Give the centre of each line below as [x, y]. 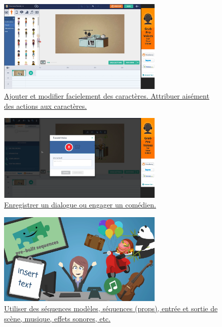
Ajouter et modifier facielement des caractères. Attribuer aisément [107, 96]
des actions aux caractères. [46, 106]
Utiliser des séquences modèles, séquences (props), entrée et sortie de [111, 308]
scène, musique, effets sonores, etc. [57, 318]
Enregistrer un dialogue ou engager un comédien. [80, 205]
